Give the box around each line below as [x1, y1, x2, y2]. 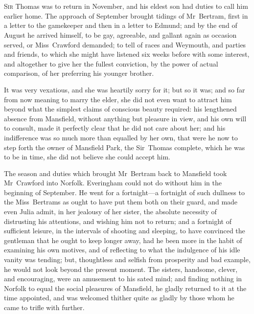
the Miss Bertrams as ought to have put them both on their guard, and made [4, 197, 238, 207]
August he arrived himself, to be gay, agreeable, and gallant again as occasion [4, 29, 237, 40]
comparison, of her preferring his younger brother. [4, 68, 154, 78]
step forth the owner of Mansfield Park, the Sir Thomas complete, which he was [4, 142, 245, 152]
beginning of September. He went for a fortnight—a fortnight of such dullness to [4, 187, 245, 197]
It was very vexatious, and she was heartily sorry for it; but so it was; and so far [4, 84, 245, 94]
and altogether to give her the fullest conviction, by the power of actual [4, 58, 218, 68]
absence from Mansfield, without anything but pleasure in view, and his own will [4, 113, 247, 123]
